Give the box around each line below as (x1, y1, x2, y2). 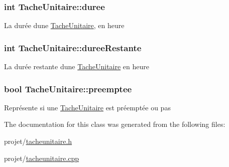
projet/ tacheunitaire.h (4, 136, 72, 146)
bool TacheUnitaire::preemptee (4, 82, 132, 95)
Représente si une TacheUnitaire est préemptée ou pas (4, 102, 171, 112)
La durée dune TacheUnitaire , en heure (4, 20, 125, 31)
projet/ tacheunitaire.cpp (4, 152, 79, 163)
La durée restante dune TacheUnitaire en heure (4, 61, 149, 72)
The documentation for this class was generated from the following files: (4, 119, 225, 129)
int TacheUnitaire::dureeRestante (4, 41, 142, 54)
